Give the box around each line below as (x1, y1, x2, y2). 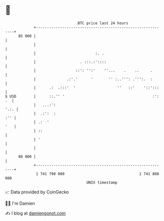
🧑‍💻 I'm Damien (5, 200, 35, 206)
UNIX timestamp (86, 180, 118, 185)
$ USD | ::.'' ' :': (5, 94, 160, 99)
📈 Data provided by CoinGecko (5, 189, 69, 195)
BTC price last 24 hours (78, 21, 129, 26)
